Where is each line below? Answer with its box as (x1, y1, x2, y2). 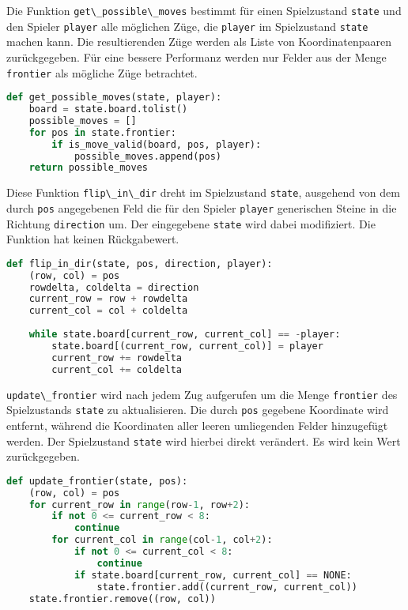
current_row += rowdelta (51, 352, 182, 363)
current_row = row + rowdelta (28, 293, 188, 305)
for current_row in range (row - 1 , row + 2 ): (28, 499, 250, 510)
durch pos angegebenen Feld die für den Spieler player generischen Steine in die (6, 199, 397, 216)
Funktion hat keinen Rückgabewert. (6, 231, 179, 247)
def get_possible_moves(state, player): (6, 92, 222, 104)
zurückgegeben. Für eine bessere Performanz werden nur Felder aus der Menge (6, 48, 387, 65)
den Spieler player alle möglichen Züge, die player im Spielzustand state (6, 17, 368, 34)
